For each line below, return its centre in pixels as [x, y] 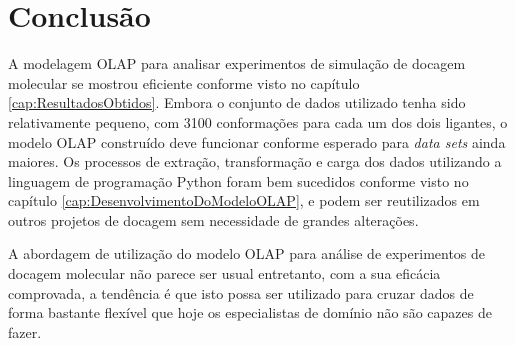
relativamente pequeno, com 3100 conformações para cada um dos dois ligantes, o [258, 121]
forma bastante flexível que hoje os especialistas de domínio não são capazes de [250, 312]
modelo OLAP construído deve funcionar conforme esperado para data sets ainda [257, 141]
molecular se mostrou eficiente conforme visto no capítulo [184, 82]
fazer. [25, 331]
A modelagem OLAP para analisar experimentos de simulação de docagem [237, 63]
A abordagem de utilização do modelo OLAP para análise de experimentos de [247, 253]
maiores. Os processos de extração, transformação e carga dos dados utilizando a [255, 161]
